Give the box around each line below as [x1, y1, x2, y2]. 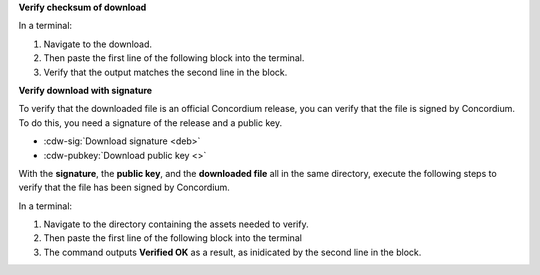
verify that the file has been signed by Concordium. [18, 181, 230, 194]
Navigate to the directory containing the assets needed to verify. [43, 218, 309, 230]
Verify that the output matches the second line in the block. [43, 66, 288, 78]
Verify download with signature [18, 84, 153, 96]
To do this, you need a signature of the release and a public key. [18, 116, 283, 129]
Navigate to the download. [43, 38, 153, 50]
